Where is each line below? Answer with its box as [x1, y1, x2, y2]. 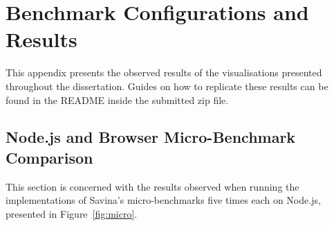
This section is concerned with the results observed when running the [6, 179, 299, 193]
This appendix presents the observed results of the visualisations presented [6, 65, 322, 80]
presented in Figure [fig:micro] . [6, 206, 138, 220]
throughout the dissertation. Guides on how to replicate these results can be [6, 78, 328, 93]
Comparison [6, 146, 93, 168]
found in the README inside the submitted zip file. [6, 92, 229, 107]
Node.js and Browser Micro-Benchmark [6, 126, 296, 148]
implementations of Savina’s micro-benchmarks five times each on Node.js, [6, 193, 321, 207]
